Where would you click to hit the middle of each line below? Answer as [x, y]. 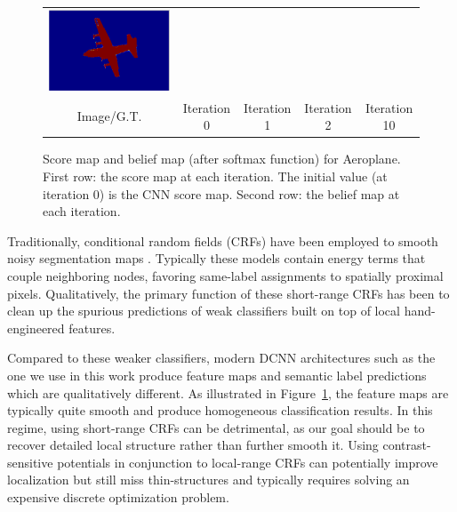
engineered [36, 328]
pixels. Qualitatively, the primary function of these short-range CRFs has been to [228, 293]
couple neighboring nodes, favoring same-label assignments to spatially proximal [225, 275]
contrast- [407, 445]
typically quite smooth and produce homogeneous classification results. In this [220, 410]
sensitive [30, 462]
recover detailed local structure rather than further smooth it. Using [193, 445]
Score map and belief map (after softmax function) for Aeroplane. [222, 159]
